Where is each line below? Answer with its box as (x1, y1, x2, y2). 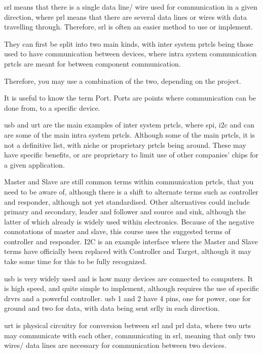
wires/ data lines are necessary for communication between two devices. (4, 340, 227, 350)
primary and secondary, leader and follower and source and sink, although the (4, 206, 246, 217)
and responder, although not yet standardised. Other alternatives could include (4, 196, 250, 207)
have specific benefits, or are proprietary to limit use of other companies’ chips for (4, 149, 258, 160)
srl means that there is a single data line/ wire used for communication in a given (4, 2, 257, 12)
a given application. (4, 159, 65, 170)
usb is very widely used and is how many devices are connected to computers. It (4, 273, 253, 283)
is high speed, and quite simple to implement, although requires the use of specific (4, 283, 259, 294)
